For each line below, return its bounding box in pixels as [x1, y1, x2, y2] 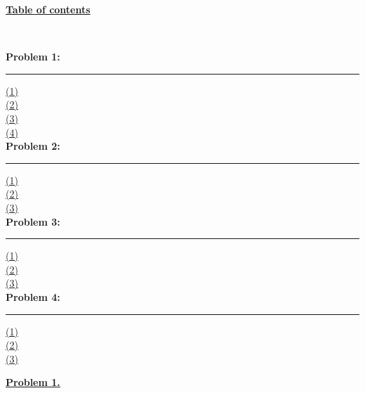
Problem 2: [6, 138, 60, 153]
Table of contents [6, 2, 91, 16]
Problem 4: [6, 289, 60, 304]
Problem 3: [6, 214, 60, 228]
